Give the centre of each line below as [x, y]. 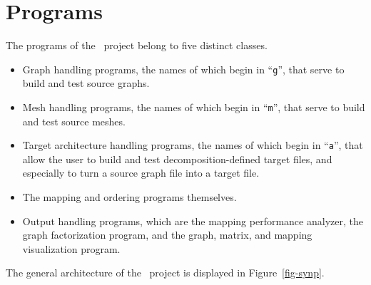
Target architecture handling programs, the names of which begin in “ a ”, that [193, 145]
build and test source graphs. [86, 83]
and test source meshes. [74, 121]
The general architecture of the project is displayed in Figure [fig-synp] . [165, 273]
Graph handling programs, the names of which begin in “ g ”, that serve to [183, 69]
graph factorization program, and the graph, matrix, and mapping [167, 235]
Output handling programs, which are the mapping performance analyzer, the [193, 221]
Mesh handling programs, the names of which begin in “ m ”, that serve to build [194, 107]
